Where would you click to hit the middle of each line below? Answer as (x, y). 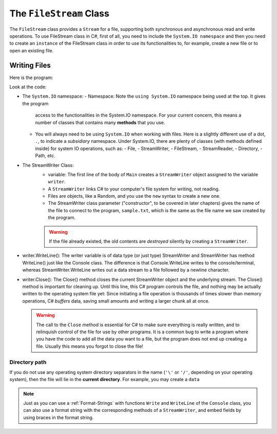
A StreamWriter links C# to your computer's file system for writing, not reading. (134, 189)
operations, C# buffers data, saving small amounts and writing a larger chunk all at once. (116, 301)
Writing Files (30, 65)
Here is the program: (31, 78)
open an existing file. (32, 50)
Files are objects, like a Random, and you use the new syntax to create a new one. (134, 196)
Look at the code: (28, 87)
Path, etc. (45, 156)
